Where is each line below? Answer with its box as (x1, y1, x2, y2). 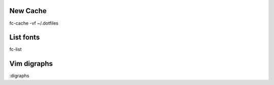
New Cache (9, 7, 47, 15)
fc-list (9, 46, 22, 52)
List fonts (9, 33, 40, 42)
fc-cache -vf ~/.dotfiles (9, 20, 58, 26)
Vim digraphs (9, 59, 53, 68)
